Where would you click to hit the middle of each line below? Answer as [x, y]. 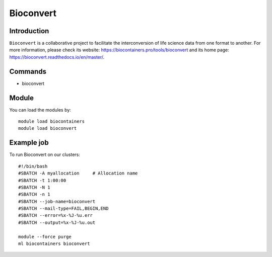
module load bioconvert [48, 128]
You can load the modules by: [40, 110]
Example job [29, 143]
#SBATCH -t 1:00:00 [42, 180]
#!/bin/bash [33, 166]
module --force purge [45, 237]
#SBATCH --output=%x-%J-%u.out [57, 222]
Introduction [29, 31]
